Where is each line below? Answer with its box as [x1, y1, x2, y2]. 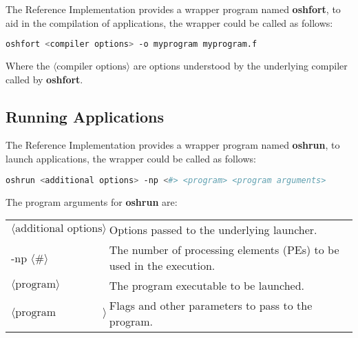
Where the [6, 59, 50, 73]
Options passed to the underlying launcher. [109, 222, 317, 238]
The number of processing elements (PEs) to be [109, 242, 339, 258]
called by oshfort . [6, 72, 83, 86]
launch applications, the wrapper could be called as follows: [6, 151, 256, 166]
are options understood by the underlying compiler [133, 59, 348, 73]
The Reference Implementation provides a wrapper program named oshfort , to [6, 2, 341, 16]
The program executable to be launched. [109, 277, 305, 294]
